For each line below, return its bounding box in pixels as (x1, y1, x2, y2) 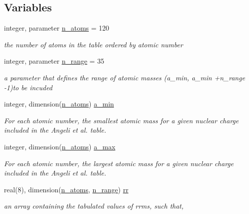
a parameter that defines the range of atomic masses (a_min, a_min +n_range (4, 72, 245, 82)
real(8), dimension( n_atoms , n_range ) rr (4, 184, 129, 194)
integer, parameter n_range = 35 (4, 56, 105, 66)
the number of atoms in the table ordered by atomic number (4, 39, 183, 49)
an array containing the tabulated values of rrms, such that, (4, 201, 184, 211)
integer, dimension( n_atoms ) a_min (4, 99, 114, 109)
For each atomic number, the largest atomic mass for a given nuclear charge (4, 158, 234, 168)
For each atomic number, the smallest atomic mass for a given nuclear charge (4, 115, 239, 125)
